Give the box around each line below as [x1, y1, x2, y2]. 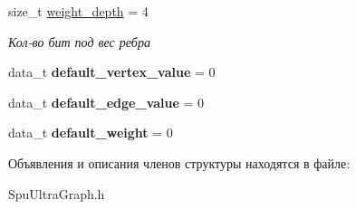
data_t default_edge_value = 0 [8, 92, 205, 111]
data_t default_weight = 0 [8, 123, 173, 142]
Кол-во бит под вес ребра [8, 32, 150, 51]
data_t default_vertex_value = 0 [8, 62, 216, 81]
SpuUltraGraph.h [8, 184, 105, 203]
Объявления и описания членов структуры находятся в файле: [8, 153, 351, 172]
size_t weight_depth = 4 [8, 2, 149, 20]
